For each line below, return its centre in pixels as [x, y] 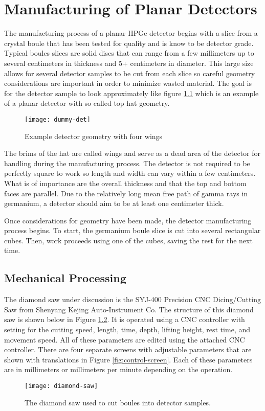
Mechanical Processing [65, 278]
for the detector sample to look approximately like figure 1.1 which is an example [131, 93]
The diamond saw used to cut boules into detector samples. [118, 402]
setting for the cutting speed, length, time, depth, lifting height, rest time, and [127, 329]
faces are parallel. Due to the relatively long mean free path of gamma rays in [126, 193]
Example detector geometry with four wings [94, 136]
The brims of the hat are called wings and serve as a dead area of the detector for [132, 153]
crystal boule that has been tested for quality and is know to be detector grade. [129, 43]
